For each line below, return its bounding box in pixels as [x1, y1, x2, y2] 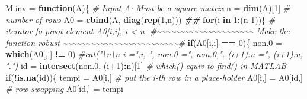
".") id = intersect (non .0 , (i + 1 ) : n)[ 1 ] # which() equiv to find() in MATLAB [5, 59, 287, 71]
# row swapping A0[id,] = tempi [5, 82, 123, 95]
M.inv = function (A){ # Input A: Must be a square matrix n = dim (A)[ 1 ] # [5, 2, 290, 14]
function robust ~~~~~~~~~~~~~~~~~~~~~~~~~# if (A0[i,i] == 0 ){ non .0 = [5, 36, 282, 48]
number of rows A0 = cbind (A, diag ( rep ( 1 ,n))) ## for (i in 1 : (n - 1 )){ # [5, 13, 276, 25]
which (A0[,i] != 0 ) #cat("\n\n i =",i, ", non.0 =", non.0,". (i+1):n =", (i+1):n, [5, 48, 303, 60]
